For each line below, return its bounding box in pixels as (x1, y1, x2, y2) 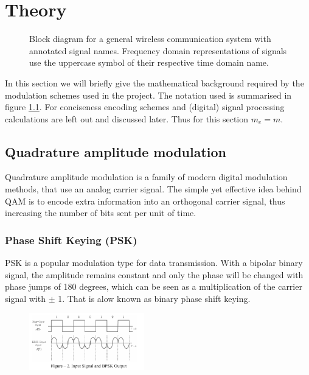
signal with (5, 292, 46, 304)
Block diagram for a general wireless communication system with (29, 32, 271, 45)
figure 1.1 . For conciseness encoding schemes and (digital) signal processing (5, 100, 285, 113)
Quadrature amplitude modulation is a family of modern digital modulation (5, 170, 288, 183)
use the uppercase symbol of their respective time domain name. (29, 56, 269, 69)
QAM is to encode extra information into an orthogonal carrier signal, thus (5, 194, 285, 207)
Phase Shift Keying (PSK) (5, 232, 137, 247)
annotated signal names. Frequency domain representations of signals (29, 44, 287, 57)
